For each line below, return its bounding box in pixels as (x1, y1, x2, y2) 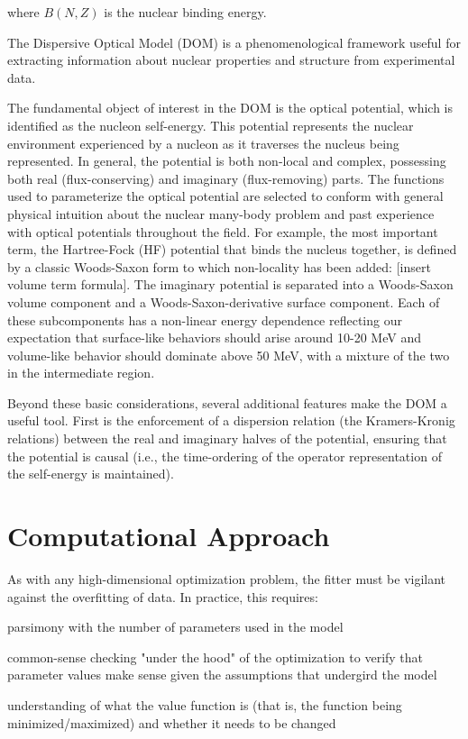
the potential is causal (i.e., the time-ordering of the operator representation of (7, 446, 442, 465)
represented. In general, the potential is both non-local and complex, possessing (7, 151, 446, 170)
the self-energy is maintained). (7, 464, 174, 483)
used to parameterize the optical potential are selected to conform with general (7, 187, 444, 205)
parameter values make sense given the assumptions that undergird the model (7, 665, 437, 684)
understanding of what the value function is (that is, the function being (7, 695, 402, 714)
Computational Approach (7, 517, 330, 554)
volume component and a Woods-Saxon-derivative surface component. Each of (7, 292, 440, 311)
